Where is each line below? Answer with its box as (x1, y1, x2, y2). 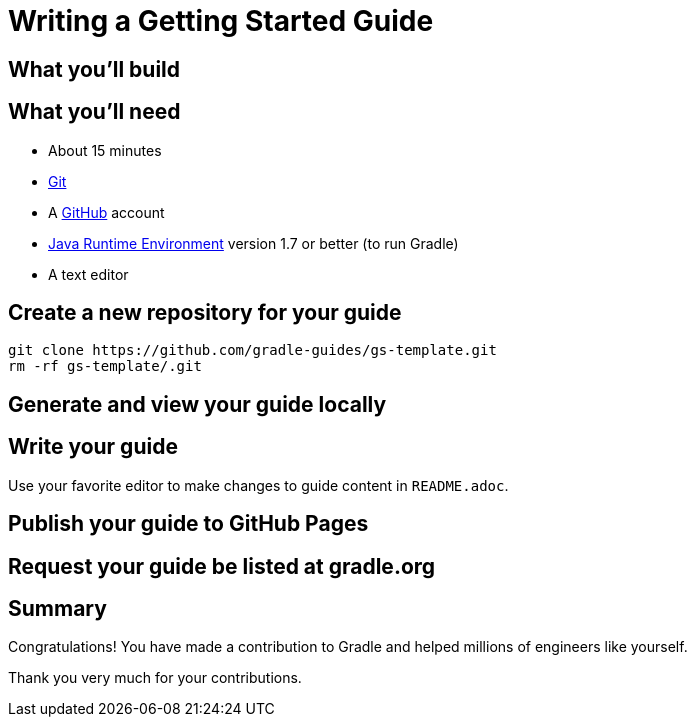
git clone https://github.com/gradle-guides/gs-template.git (8, 342, 497, 359)
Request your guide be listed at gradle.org (8, 553, 436, 579)
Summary (8, 595, 107, 621)
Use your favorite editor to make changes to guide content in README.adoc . (8, 476, 509, 494)
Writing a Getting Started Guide (8, 4, 434, 38)
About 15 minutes (48, 141, 162, 159)
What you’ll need (8, 99, 181, 125)
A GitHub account (48, 203, 165, 221)
